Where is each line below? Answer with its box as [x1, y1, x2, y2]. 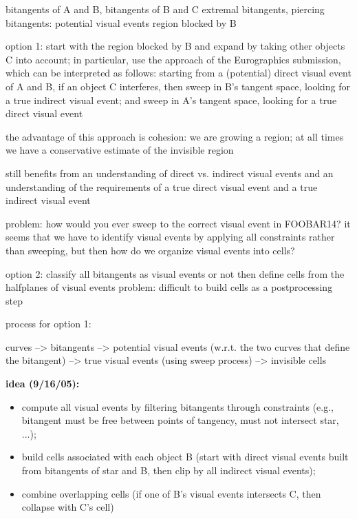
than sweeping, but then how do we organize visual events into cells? [6, 243, 295, 257]
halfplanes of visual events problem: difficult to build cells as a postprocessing [6, 280, 333, 294]
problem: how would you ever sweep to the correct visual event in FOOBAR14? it [6, 216, 351, 230]
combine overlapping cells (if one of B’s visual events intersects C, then [21, 486, 321, 500]
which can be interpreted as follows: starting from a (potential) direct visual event [6, 65, 351, 80]
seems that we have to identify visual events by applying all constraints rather [6, 230, 335, 244]
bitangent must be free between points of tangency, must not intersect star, [21, 413, 339, 427]
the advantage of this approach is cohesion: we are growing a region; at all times [6, 129, 344, 143]
